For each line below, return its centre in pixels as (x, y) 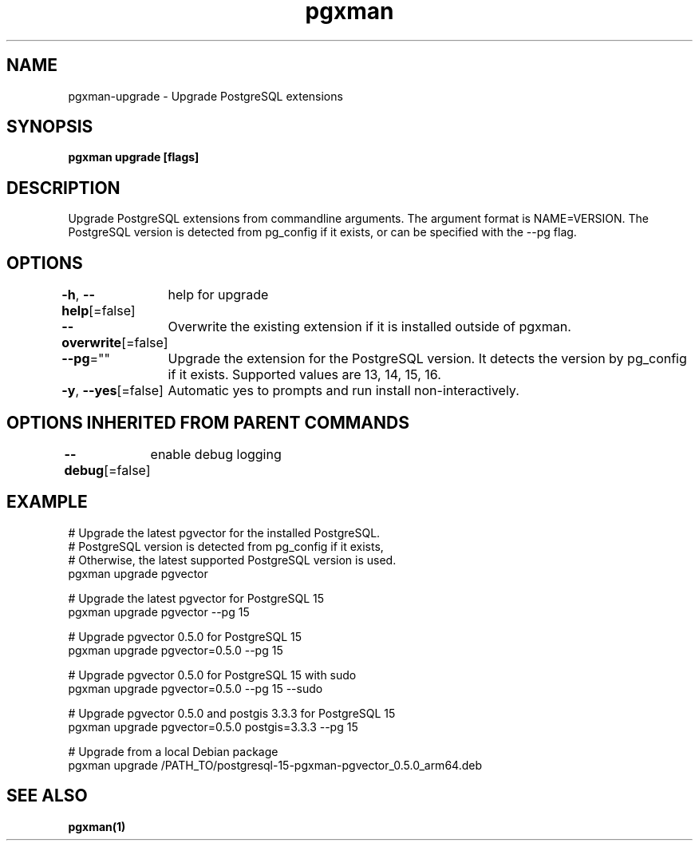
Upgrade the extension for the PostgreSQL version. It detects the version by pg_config (427, 359)
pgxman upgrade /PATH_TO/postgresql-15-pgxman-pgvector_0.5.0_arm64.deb (275, 765)
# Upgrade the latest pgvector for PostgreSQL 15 (196, 598)
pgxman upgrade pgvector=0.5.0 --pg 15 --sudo (195, 688)
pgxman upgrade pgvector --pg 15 (159, 612)
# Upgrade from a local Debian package (173, 751)
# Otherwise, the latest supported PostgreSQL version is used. (232, 560)
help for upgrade (218, 295)
